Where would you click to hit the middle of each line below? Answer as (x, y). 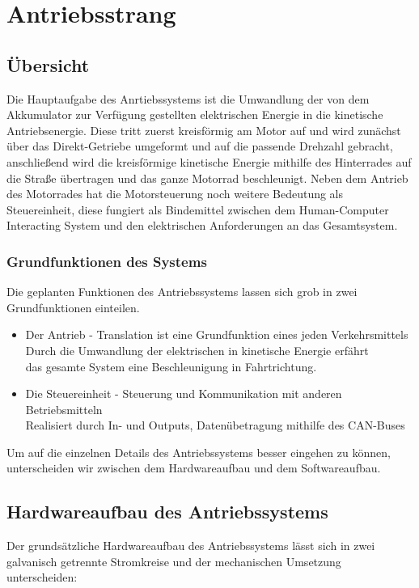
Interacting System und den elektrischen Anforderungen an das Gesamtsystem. (202, 225)
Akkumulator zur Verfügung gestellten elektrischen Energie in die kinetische (195, 114)
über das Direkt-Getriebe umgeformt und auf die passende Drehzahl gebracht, (200, 146)
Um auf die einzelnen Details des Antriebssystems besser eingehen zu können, (199, 452)
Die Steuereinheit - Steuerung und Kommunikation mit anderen (184, 393)
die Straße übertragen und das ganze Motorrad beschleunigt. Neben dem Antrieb (207, 178)
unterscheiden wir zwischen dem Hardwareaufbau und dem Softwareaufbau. (194, 468)
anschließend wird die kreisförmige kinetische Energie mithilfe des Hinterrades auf (209, 161)
